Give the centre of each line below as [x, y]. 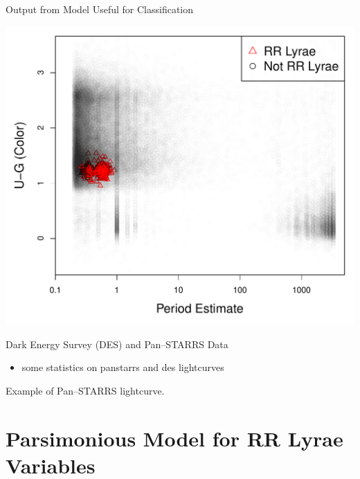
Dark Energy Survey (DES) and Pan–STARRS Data [117, 344]
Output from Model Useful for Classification [100, 9]
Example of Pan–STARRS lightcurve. [85, 391]
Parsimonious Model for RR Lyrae [174, 438]
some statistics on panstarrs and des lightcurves [123, 367]
